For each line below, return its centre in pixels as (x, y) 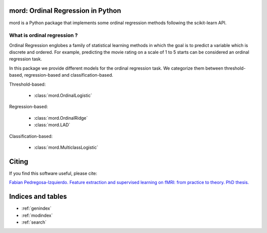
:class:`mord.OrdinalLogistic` (63, 95)
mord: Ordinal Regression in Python (65, 11)
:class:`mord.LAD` (52, 125)
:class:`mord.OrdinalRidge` (61, 118)
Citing (19, 162)
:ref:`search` (34, 222)
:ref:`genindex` (37, 208)
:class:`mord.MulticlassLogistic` (66, 147)
